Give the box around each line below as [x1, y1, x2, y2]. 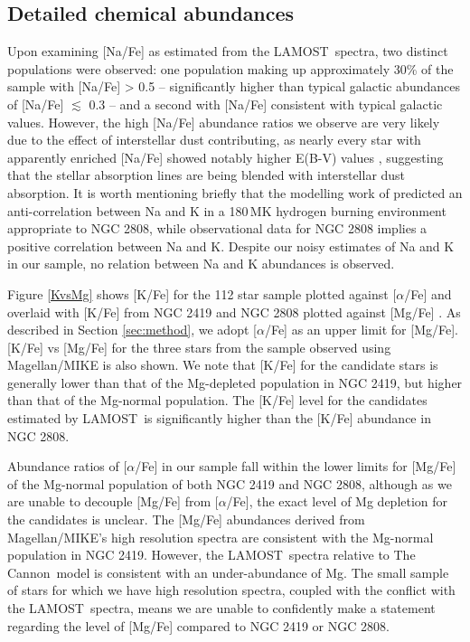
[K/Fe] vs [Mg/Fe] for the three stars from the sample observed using [7, 337, 391, 356]
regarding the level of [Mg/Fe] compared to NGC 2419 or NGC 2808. [7, 616, 390, 635]
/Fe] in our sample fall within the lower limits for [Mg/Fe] [135, 457, 456, 476]
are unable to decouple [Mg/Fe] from [7, 492, 211, 511]
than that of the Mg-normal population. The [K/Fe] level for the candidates [7, 391, 428, 410]
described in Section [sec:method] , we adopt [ [7, 320, 257, 339]
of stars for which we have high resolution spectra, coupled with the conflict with [7, 581, 456, 600]
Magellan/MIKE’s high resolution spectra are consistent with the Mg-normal [7, 527, 434, 546]
